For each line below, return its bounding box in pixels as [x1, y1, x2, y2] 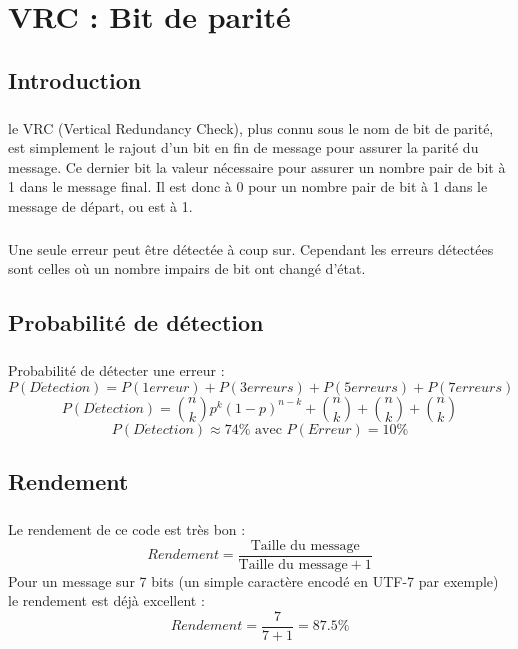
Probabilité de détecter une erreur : [8, 360, 225, 381]
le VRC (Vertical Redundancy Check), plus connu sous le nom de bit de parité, [8, 117, 494, 138]
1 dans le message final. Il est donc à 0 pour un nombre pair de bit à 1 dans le [8, 176, 488, 197]
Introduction [8, 64, 142, 95]
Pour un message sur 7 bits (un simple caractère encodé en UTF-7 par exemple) [8, 570, 499, 591]
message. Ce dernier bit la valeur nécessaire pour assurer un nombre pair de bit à [8, 156, 506, 177]
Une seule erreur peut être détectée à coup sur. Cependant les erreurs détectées [8, 238, 494, 259]
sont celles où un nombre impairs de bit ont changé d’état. [8, 258, 366, 279]
